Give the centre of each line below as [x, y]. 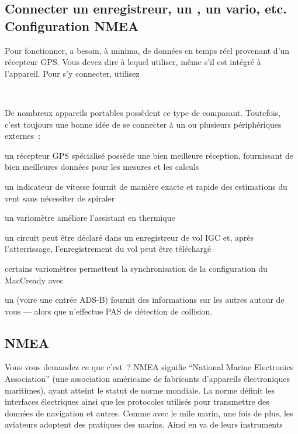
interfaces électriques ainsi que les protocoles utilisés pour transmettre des [137, 401]
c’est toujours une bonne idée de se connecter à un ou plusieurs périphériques [143, 124]
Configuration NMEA [72, 25]
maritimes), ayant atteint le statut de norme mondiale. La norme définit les [140, 390]
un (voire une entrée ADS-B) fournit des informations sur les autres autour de [145, 300]
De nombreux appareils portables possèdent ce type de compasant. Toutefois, [143, 112]
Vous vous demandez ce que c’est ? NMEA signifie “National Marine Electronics [149, 367]
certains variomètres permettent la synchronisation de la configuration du [136, 268]
